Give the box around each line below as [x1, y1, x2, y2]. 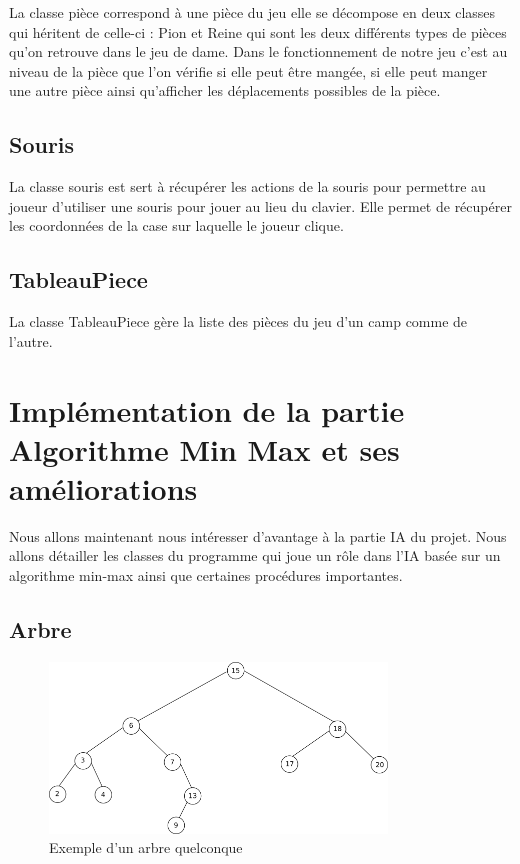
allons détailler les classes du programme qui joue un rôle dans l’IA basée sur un [9, 545, 501, 566]
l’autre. [9, 330, 53, 351]
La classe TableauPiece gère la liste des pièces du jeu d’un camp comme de [9, 311, 468, 332]
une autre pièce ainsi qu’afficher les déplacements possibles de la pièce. [9, 80, 441, 101]
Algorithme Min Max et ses [9, 428, 400, 469]
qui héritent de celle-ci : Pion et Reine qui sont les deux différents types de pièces [9, 21, 507, 42]
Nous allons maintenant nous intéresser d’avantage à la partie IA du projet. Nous [9, 525, 507, 546]
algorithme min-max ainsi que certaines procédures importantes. [9, 565, 403, 586]
